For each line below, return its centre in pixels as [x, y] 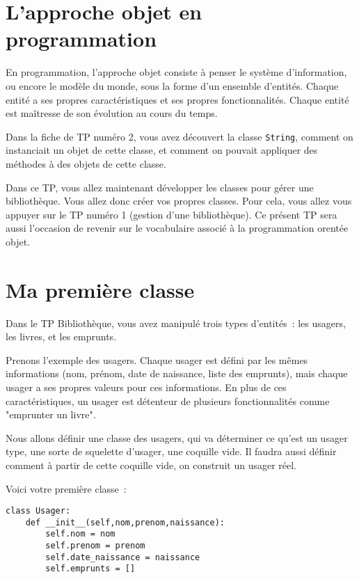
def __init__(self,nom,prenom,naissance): [125, 522]
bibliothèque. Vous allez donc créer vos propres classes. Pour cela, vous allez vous [179, 201]
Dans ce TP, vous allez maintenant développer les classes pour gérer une [160, 187]
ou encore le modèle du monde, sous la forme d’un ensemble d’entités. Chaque [172, 85]
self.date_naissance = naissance [123, 557]
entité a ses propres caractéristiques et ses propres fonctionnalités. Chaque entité [177, 99]
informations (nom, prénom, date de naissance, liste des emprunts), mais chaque [177, 373]
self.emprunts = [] [90, 569]
